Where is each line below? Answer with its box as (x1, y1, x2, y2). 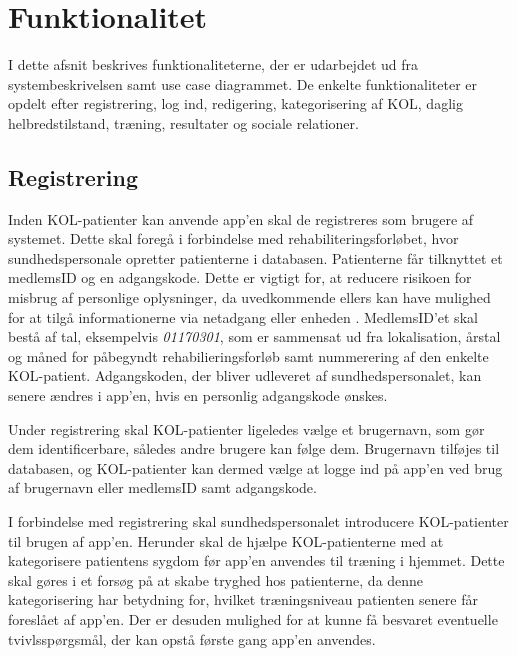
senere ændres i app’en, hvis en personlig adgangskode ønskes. (8, 385, 388, 406)
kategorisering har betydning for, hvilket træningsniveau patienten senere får (8, 589, 478, 610)
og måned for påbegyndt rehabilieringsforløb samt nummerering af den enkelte (8, 345, 489, 366)
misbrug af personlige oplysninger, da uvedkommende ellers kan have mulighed (8, 287, 491, 308)
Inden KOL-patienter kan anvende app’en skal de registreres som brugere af (8, 208, 474, 229)
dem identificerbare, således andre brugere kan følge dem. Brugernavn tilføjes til (8, 438, 500, 459)
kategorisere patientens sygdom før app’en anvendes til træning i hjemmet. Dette (8, 550, 505, 571)
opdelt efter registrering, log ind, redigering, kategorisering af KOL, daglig (8, 93, 463, 114)
